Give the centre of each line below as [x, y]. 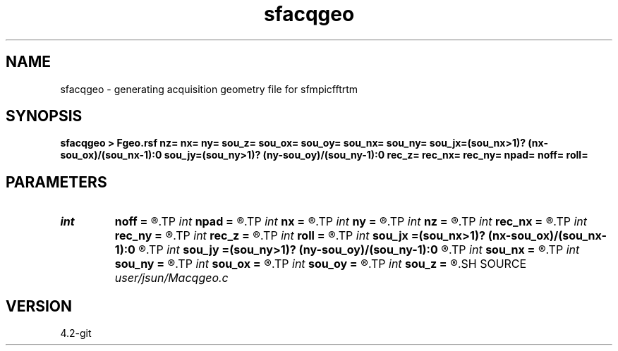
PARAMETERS [56, 182]
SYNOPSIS [44, 116]
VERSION [39, 306]
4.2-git [76, 333]
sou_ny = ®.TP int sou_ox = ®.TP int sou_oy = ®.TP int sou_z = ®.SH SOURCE [321, 264]
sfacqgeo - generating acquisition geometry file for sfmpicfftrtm [209, 89]
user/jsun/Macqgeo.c [171, 278]
